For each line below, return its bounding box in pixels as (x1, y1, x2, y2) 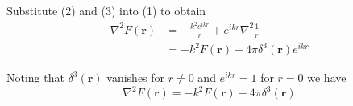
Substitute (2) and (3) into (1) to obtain (6, 2, 206, 18)
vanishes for (106, 69, 165, 86)
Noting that (6, 69, 64, 86)
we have (307, 69, 347, 86)
